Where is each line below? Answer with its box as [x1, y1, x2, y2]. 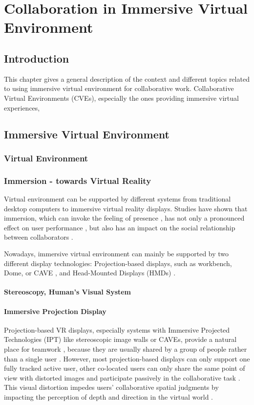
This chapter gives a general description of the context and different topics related [4, 73, 250, 84]
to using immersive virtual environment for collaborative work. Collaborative [4, 83, 234, 93]
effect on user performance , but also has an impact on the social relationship [4, 222, 235, 232]
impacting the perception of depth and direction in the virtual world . [4, 391, 213, 402]
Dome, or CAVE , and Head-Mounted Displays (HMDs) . [4, 268, 176, 278]
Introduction [4, 50, 69, 66]
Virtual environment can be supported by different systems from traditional [4, 193, 231, 203]
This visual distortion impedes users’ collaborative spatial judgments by [4, 382, 219, 392]
